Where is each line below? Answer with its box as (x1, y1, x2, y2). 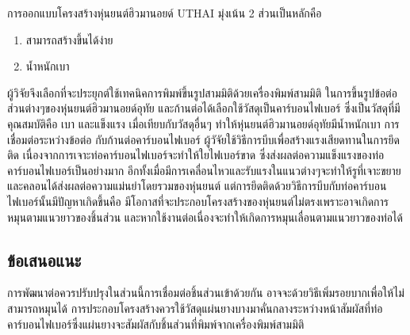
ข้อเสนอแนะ (7, 247, 82, 272)
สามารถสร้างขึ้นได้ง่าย (25, 31, 113, 48)
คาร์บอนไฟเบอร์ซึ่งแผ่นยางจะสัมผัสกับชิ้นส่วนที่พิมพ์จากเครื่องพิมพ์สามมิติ (7, 315, 305, 332)
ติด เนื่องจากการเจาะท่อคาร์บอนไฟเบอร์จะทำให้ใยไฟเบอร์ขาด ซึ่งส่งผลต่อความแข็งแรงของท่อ (7, 147, 385, 163)
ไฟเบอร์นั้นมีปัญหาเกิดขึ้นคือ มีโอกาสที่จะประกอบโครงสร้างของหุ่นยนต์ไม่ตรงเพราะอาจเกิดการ (7, 192, 389, 209)
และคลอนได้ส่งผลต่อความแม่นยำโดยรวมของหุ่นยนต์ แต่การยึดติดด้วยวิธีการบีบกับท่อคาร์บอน (7, 177, 387, 194)
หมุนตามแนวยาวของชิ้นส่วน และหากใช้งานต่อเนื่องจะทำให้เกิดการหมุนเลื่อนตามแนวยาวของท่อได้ (7, 208, 403, 225)
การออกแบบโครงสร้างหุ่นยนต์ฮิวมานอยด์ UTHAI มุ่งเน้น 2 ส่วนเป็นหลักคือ (7, 5, 322, 21)
